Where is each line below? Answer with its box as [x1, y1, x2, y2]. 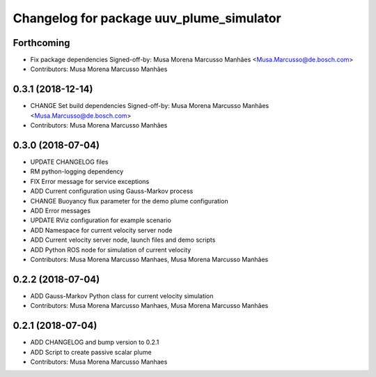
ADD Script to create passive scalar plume [30, 348, 152, 356]
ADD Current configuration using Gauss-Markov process [30, 187, 194, 195]
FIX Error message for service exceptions [30, 177, 150, 185]
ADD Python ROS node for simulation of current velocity [30, 245, 191, 254]
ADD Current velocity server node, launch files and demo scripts [30, 236, 216, 244]
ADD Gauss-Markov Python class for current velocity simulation [30, 291, 214, 300]
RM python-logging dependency [30, 167, 124, 176]
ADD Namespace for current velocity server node [30, 226, 173, 234]
